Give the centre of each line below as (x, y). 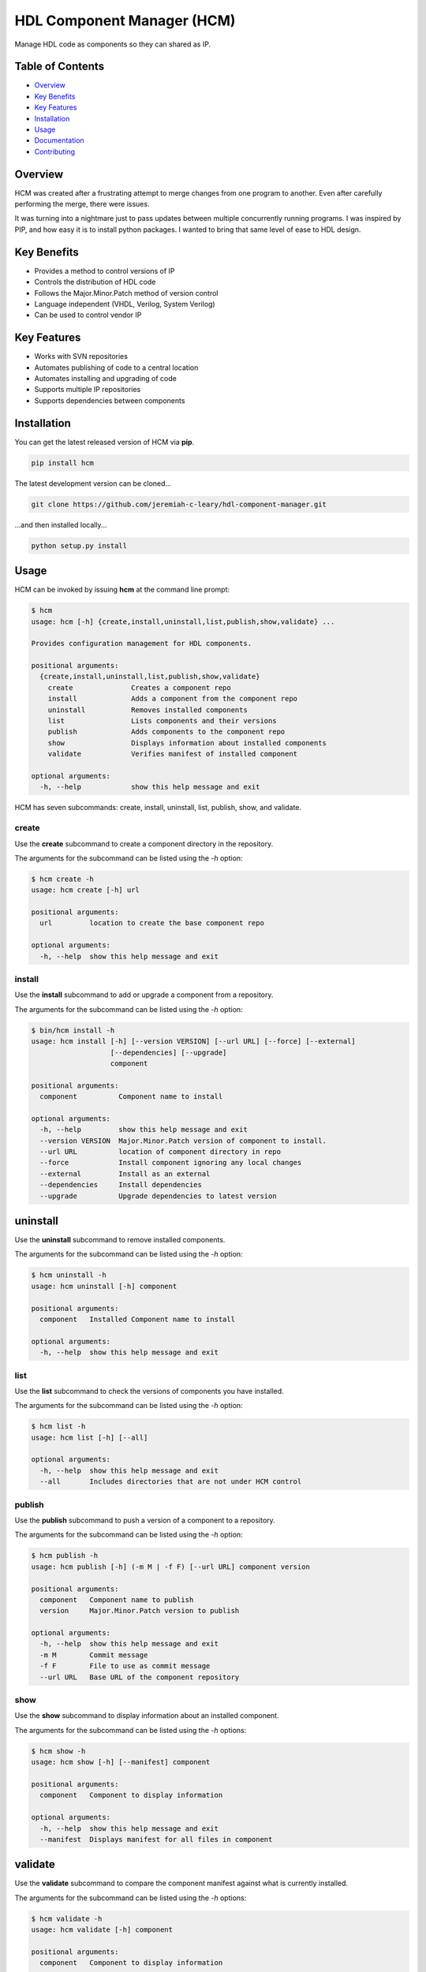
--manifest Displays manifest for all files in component (156, 1839)
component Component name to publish (117, 1600)
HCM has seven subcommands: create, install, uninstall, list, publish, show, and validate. (158, 808)
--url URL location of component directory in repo (161, 1152)
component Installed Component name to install (138, 1320)
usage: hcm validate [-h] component (102, 1930)
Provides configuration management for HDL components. (142, 644)
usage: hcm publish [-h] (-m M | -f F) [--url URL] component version (171, 1567)
